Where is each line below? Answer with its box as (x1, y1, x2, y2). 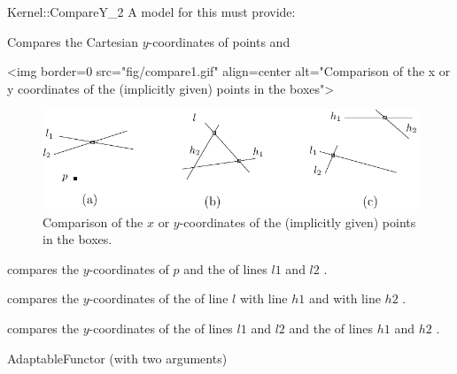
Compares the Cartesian (7, 32, 138, 50)
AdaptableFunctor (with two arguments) (7, 348, 228, 367)
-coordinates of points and (148, 32, 290, 50)
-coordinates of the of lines (89, 319, 233, 338)
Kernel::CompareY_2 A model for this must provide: (7, 3, 296, 20)
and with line (308, 289, 381, 308)
